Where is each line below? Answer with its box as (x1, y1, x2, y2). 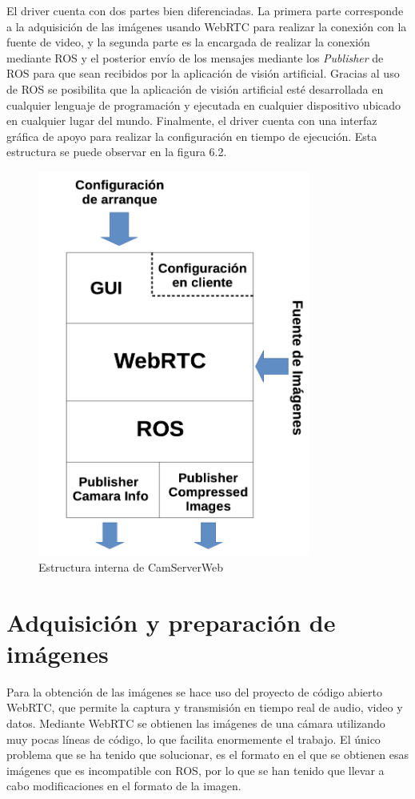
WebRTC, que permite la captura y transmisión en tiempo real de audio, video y (6, 699, 403, 716)
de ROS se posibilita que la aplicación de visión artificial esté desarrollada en (6, 80, 384, 97)
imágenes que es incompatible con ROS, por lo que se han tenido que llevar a (6, 761, 385, 778)
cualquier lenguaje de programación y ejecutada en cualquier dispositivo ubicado (6, 96, 401, 113)
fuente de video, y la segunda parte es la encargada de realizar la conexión (6, 34, 370, 50)
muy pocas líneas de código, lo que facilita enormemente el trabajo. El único (6, 730, 381, 747)
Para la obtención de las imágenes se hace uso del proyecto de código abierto (6, 683, 382, 700)
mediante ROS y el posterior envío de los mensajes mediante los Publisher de (6, 49, 384, 66)
